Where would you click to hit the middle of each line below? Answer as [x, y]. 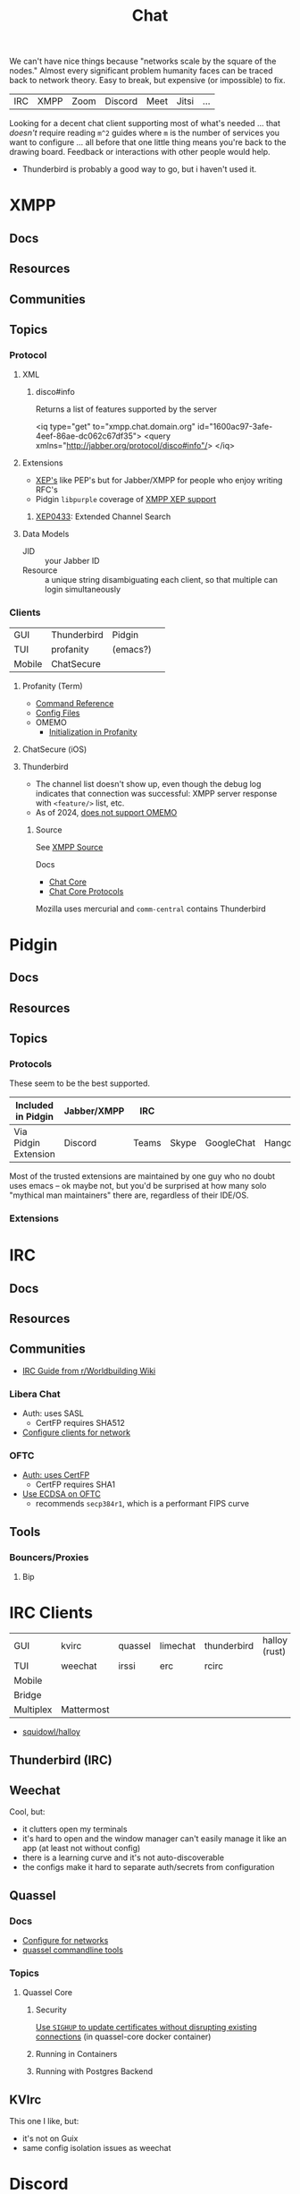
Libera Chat [35, 1394]
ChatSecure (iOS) [54, 749]
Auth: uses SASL [53, 1413]
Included [34, 1106]
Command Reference [75, 703]
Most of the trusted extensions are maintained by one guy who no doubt [142, 1176]
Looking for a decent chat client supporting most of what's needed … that [145, 124]
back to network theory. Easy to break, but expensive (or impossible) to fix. [147, 81]
